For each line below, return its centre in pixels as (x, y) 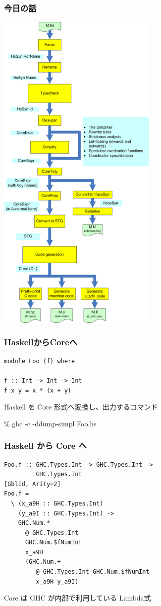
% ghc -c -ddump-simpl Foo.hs (50, 423)
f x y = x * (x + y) (38, 390)
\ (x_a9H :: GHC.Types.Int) (57, 503)
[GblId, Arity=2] (32, 484)
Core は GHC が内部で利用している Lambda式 (78, 598)
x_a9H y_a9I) (57, 581)
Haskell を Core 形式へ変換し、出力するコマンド (81, 407)
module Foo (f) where (40, 361)
